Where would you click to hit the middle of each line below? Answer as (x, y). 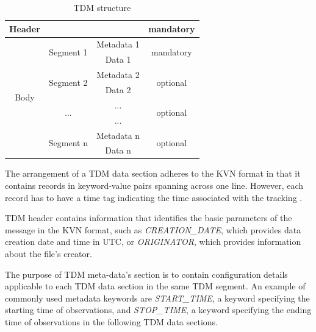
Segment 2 (68, 82)
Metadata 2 (118, 75)
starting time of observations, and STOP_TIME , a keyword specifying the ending (158, 310)
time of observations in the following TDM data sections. (111, 321)
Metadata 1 (118, 44)
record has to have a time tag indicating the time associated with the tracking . (154, 197)
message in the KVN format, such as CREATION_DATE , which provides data (153, 229)
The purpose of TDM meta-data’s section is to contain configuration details (146, 274)
